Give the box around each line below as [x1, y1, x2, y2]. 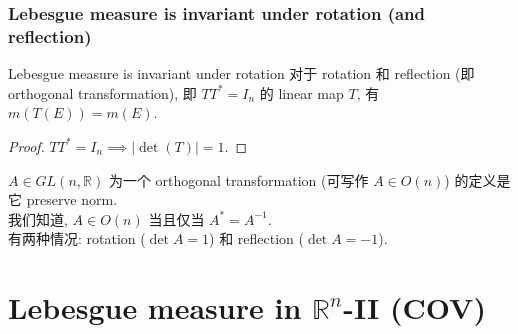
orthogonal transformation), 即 [8, 82, 197, 103]
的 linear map [259, 82, 344, 103]
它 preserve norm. [8, 189, 118, 210]
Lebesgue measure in [8, 287, 302, 328]
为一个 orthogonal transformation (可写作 [108, 169, 369, 190]
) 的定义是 [444, 169, 511, 190]
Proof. [8, 135, 45, 156]
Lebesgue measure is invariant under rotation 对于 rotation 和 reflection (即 [8, 63, 475, 84]
